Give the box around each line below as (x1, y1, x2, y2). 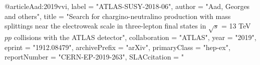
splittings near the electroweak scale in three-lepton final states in (5, 20, 206, 31)
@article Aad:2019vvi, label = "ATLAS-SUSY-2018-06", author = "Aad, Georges (5, 1, 250, 11)
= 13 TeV (221, 20, 251, 31)
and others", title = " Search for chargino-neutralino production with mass (5, 10, 231, 21)
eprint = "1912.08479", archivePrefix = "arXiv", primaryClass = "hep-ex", (5, 41, 230, 52)
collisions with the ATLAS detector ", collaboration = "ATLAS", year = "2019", (14, 31, 256, 42)
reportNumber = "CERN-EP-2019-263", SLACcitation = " (5, 51, 184, 62)
